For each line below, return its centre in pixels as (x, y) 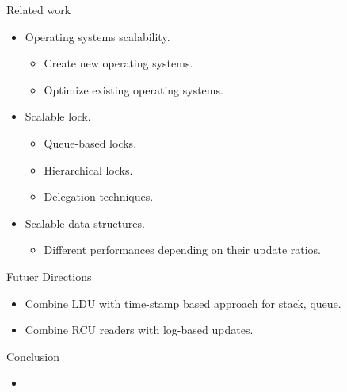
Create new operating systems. (118, 63)
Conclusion (33, 356)
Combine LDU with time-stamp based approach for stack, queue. (183, 303)
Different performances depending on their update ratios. (183, 250)
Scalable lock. (58, 116)
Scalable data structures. (85, 223)
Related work (39, 10)
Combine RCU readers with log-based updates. (139, 330)
